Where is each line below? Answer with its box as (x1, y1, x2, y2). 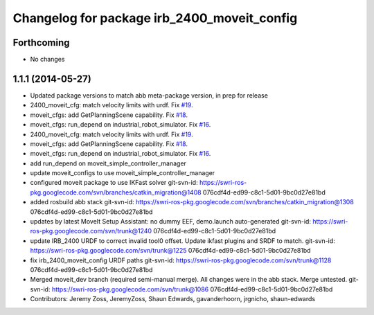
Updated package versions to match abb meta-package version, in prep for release (30, 91, 268, 100)
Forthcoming (12, 37, 70, 48)
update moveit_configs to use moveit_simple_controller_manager (30, 169, 215, 177)
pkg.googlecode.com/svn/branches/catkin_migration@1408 (30, 188, 202, 197)
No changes (30, 55, 65, 64)
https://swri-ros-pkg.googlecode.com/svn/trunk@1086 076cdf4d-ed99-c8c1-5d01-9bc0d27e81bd (51, 285, 333, 294)
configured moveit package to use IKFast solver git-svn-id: (30, 179, 198, 187)
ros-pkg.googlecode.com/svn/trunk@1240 (30, 227, 152, 235)
